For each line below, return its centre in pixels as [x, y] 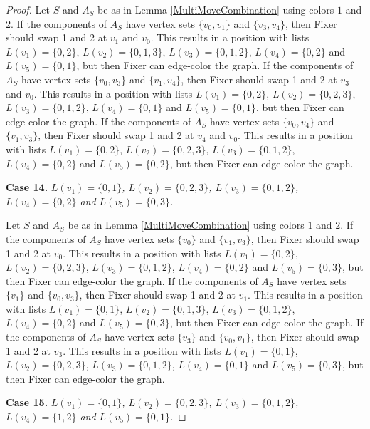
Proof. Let [28, 9]
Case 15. [27, 402]
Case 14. [27, 187]
